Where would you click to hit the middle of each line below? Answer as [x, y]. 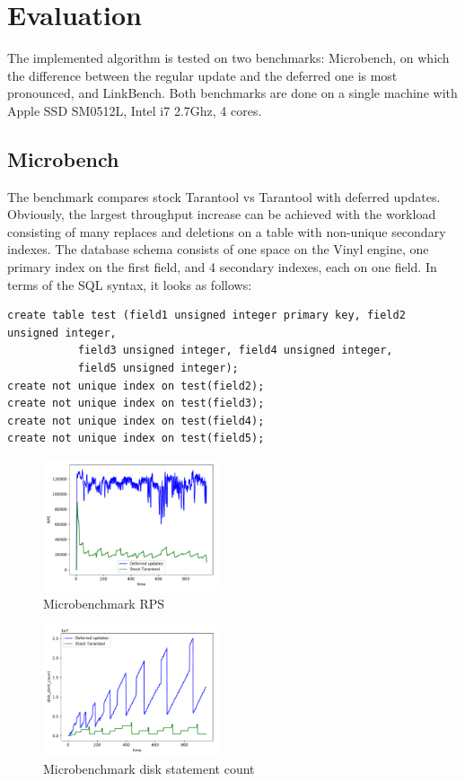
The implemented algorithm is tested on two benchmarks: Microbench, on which [228, 58]
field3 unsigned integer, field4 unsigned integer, [235, 351]
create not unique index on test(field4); [136, 421]
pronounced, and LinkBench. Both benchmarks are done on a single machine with [232, 93]
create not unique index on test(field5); [136, 439]
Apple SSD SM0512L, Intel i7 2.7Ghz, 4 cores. [135, 110]
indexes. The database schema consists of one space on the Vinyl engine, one [218, 249]
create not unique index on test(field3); [136, 404]
